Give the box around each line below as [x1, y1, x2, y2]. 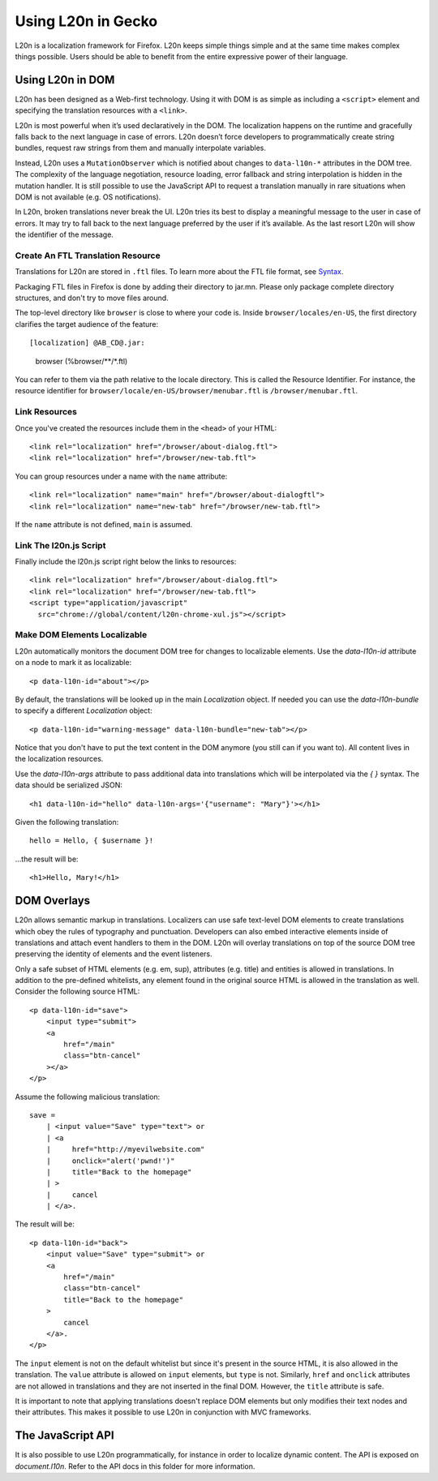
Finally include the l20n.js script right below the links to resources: [15, 556, 237, 567]
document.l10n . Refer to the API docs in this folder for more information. [15, 1461, 255, 1471]
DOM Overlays [15, 894, 91, 908]
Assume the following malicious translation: [15, 1092, 161, 1101]
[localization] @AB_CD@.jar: [29, 338, 145, 348]
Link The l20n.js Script [15, 539, 106, 551]
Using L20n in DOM [15, 73, 115, 87]
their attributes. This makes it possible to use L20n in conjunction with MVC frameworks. [15, 1407, 311, 1417]
